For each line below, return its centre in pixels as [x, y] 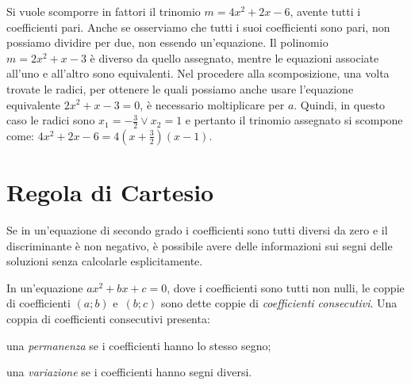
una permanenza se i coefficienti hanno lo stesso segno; [139, 345]
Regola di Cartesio [110, 192]
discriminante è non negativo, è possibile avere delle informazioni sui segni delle [200, 245]
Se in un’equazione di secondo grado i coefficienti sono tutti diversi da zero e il [197, 230]
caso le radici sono [51, 120]
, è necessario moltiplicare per [212, 104]
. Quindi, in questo [340, 104]
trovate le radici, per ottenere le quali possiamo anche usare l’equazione [180, 88]
